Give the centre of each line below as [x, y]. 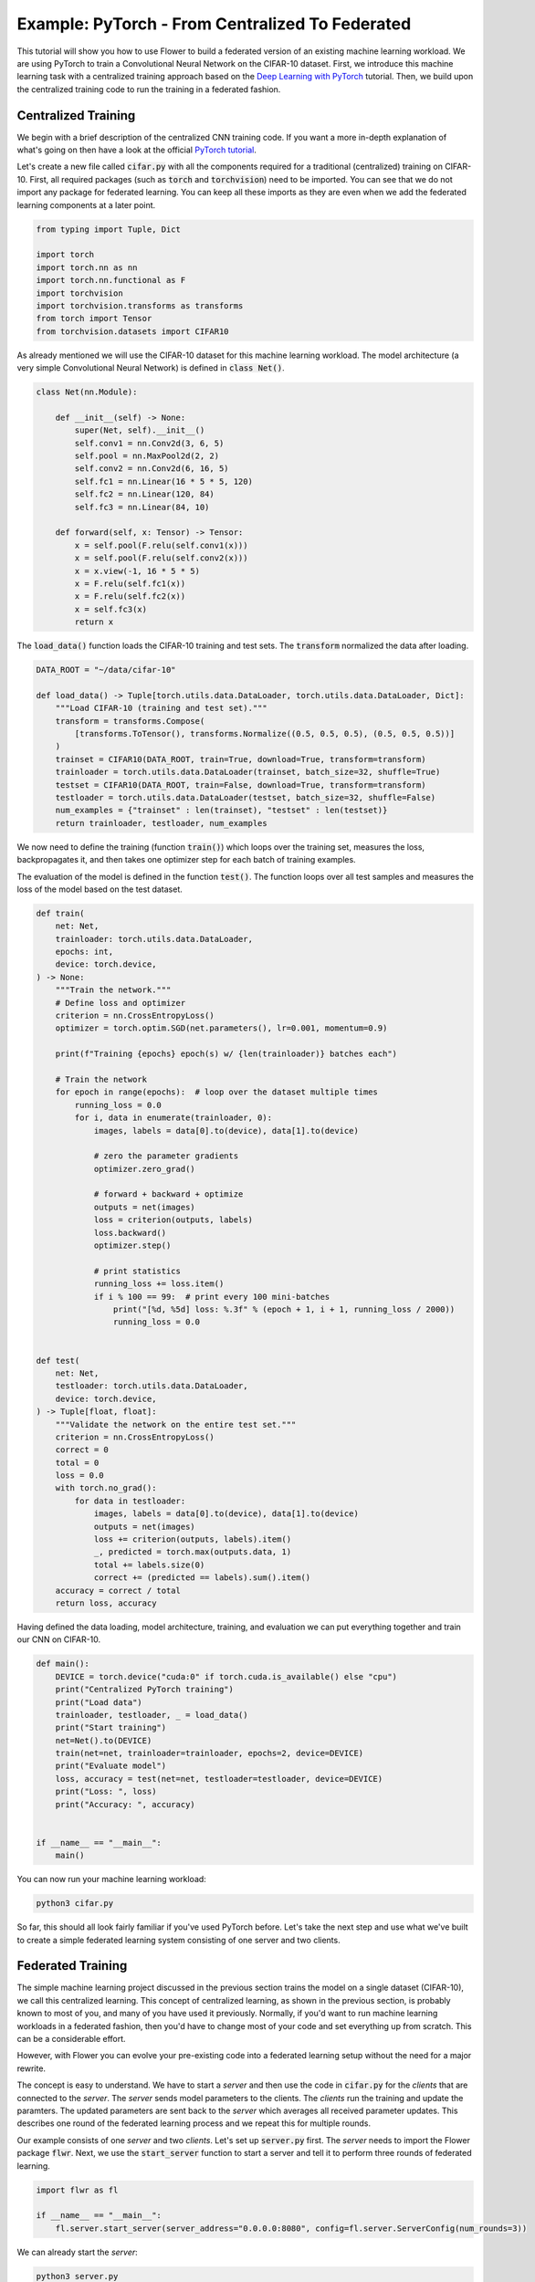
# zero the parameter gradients [166, 1156]
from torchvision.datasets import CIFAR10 [132, 331]
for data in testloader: [130, 1501]
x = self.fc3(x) [111, 609]
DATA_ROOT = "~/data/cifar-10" [106, 670]
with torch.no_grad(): [106, 1488]
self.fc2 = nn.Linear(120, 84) [144, 494]
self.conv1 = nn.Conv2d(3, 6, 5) [149, 443]
